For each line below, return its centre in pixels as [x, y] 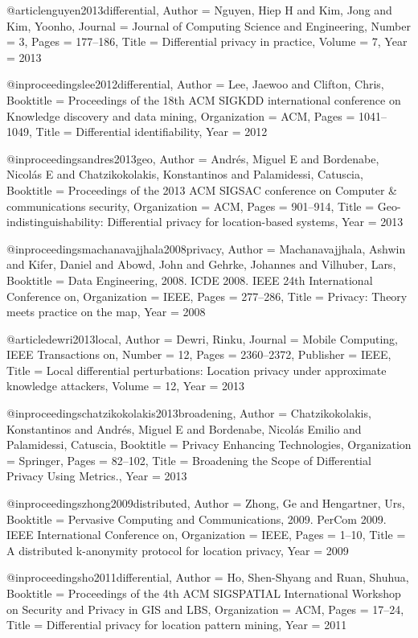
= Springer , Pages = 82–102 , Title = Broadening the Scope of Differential [189, 460]
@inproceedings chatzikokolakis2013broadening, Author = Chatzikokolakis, [189, 413]
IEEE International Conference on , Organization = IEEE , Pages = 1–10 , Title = [206, 535]
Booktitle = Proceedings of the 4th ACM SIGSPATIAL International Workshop [204, 593]
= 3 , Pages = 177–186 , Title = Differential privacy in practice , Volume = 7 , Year [207, 41]
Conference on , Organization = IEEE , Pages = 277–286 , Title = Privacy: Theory [207, 296]
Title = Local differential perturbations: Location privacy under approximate [197, 370]
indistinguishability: [55, 222]
